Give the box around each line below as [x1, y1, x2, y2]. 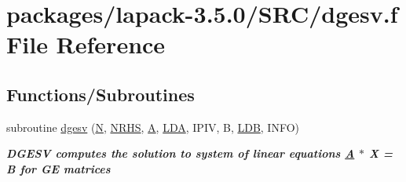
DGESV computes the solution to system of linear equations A [6, 145, 355, 162]
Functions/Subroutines [6, 82, 195, 106]
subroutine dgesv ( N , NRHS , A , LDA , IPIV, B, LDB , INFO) [6, 118, 300, 135]
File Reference [6, 28, 166, 60]
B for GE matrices [6, 160, 111, 177]
